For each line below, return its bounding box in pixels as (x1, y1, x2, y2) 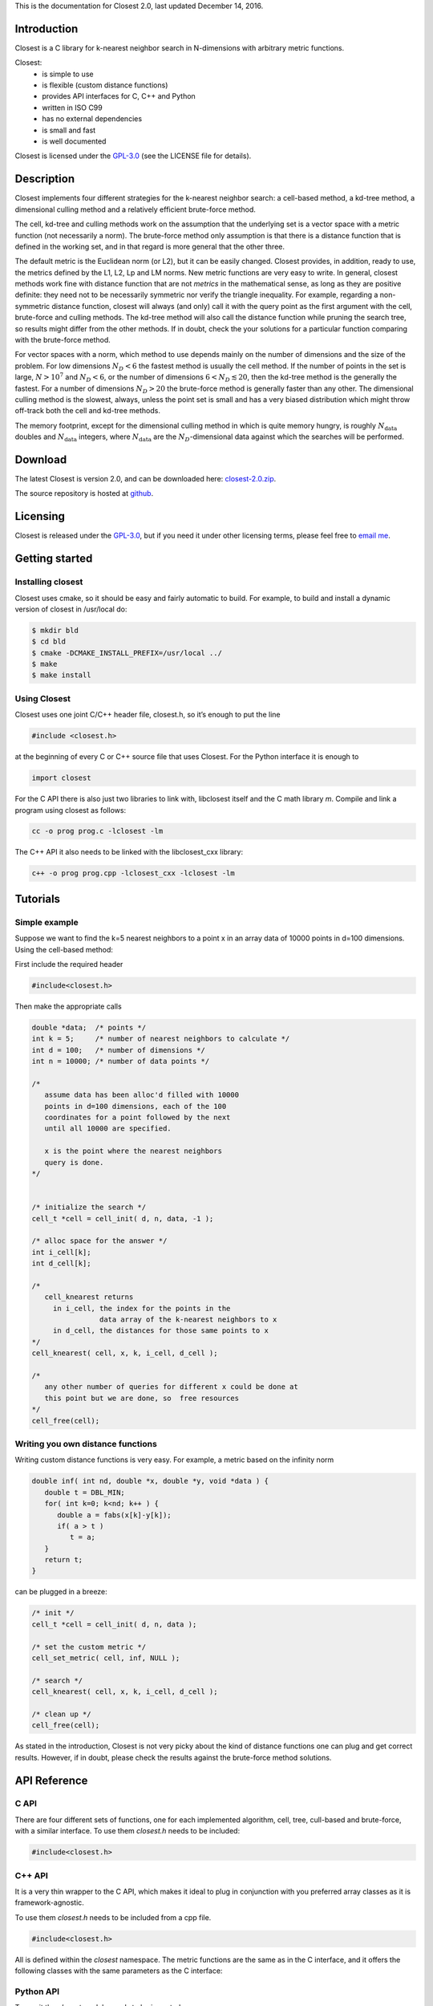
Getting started (14, 552, 93, 566)
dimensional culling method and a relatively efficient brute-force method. (14, 205, 257, 214)
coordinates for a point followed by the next (44, 1113, 231, 1123)
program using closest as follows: (14, 805, 127, 814)
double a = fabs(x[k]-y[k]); (57, 1510, 172, 1520)
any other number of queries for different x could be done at (44, 1383, 298, 1391)
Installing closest (14, 576, 83, 587)
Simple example (14, 916, 79, 928)
